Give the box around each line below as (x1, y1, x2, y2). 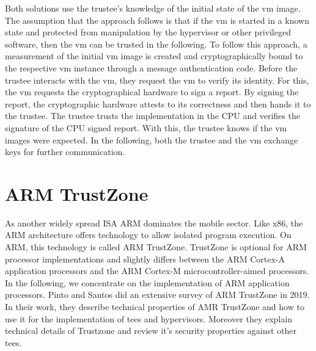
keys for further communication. (5, 145, 125, 158)
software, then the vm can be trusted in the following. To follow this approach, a (5, 37, 307, 50)
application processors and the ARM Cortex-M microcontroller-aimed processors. (5, 264, 309, 277)
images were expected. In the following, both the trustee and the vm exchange (5, 133, 298, 146)
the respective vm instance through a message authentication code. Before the (5, 61, 298, 74)
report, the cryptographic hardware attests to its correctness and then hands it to (5, 97, 311, 110)
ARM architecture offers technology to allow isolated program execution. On (5, 228, 292, 241)
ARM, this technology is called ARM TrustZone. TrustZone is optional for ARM (5, 241, 307, 253)
